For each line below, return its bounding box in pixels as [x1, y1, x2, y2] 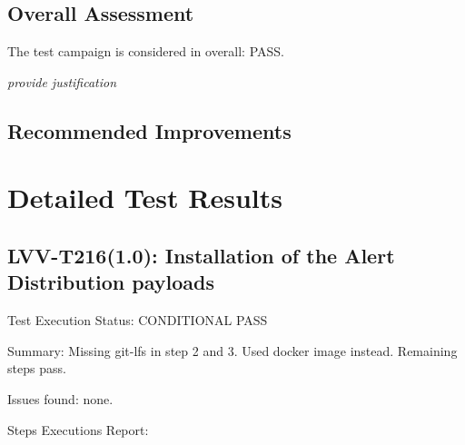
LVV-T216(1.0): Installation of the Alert [7, 241, 395, 269]
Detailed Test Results [7, 179, 282, 216]
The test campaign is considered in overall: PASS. [7, 42, 285, 61]
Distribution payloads [7, 268, 214, 296]
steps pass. [7, 359, 66, 378]
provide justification [7, 72, 117, 91]
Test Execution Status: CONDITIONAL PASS [7, 311, 268, 330]
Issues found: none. [7, 389, 114, 408]
